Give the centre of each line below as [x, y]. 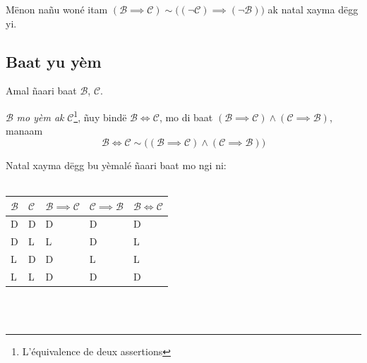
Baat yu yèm [54, 61]
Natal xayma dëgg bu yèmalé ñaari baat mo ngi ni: [116, 165]
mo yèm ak [40, 117]
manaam [24, 131]
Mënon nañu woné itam [57, 9]
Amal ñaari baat [41, 91]
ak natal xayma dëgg [313, 9]
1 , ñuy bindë [100, 116]
